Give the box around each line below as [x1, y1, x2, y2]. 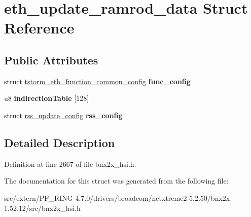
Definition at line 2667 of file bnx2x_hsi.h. [4, 158, 136, 169]
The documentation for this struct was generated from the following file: [4, 175, 229, 186]
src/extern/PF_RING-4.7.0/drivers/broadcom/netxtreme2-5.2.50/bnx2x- [4, 192, 232, 203]
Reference [4, 17, 75, 38]
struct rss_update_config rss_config [4, 110, 123, 120]
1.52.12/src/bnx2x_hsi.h [4, 202, 81, 213]
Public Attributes [4, 52, 98, 67]
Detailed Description [4, 134, 115, 150]
